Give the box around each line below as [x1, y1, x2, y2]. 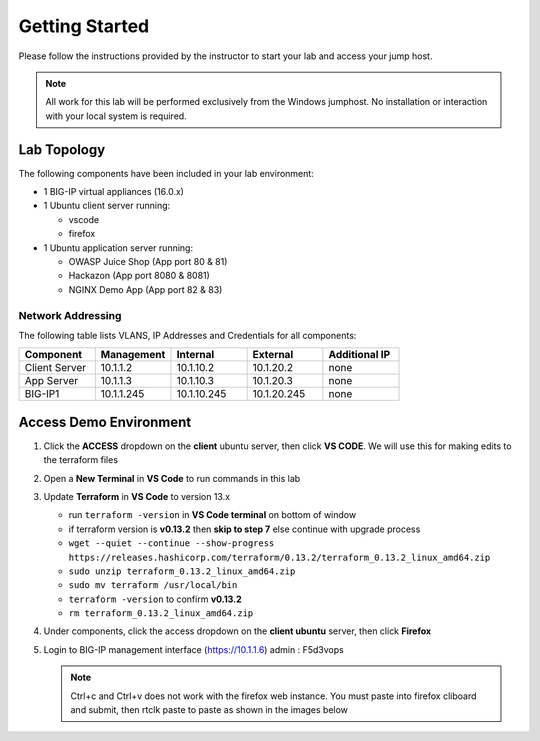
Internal [176, 348, 215, 362]
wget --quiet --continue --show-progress [68, 538, 275, 549]
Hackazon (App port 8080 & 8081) [68, 270, 210, 282]
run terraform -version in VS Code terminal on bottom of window [68, 509, 357, 521]
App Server [24, 374, 79, 388]
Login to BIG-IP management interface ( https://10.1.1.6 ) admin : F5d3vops [43, 643, 344, 655]
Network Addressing [18, 308, 122, 322]
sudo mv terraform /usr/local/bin [68, 580, 238, 591]
